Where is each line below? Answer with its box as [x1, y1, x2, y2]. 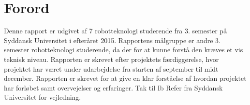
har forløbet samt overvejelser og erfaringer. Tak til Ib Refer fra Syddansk [4, 82, 223, 92]
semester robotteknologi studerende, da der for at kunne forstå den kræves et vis [4, 45, 243, 55]
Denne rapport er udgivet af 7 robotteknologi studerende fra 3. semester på [4, 26, 227, 36]
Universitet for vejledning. [4, 92, 81, 102]
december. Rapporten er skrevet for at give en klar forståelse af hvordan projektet [4, 73, 247, 83]
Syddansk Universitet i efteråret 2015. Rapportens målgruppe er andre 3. [4, 35, 221, 45]
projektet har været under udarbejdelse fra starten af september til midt [4, 63, 219, 74]
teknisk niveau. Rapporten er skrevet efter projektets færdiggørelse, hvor [4, 54, 219, 64]
